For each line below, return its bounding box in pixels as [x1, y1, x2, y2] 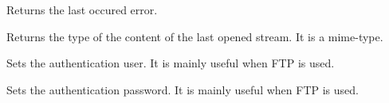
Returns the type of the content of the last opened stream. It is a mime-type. [6, 28, 383, 44]
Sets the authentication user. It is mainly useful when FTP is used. [6, 55, 335, 71]
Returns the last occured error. [6, 2, 158, 17]
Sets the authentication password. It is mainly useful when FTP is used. [6, 81, 359, 97]
